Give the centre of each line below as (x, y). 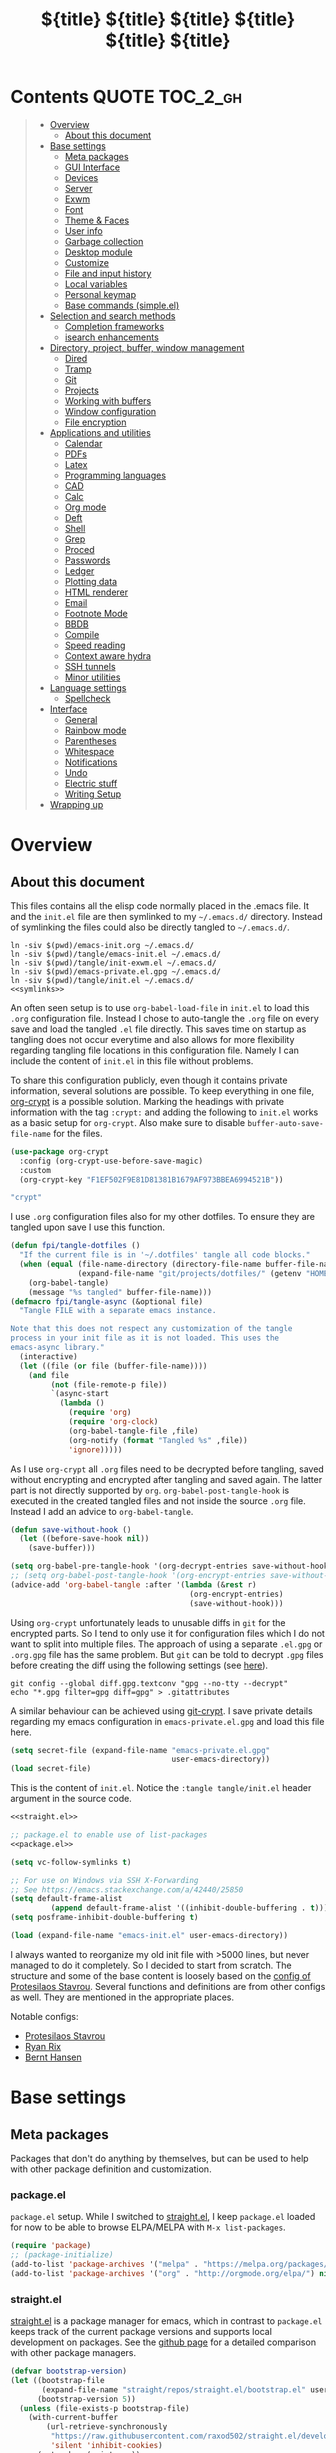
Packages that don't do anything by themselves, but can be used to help (159, 2158)
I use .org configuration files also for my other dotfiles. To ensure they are (162, 1217)
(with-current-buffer (73, 2418)
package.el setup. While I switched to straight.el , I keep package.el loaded (163, 2217)
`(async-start (80, 1394)
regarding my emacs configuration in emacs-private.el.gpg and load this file (167, 1721)
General (81, 719)
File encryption (95, 422)
